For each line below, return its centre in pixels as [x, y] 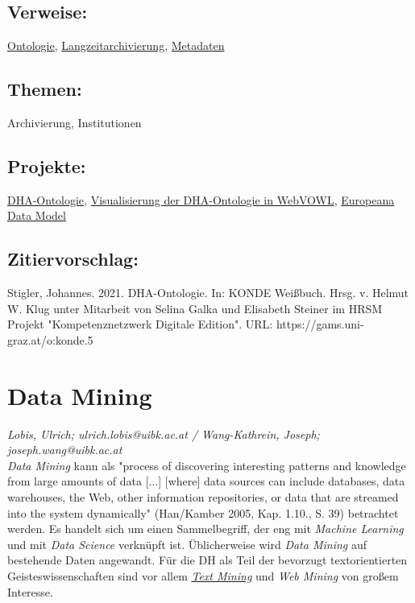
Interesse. [30, 591]
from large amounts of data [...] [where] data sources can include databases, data [206, 481]
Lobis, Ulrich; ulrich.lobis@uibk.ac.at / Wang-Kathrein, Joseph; [164, 434]
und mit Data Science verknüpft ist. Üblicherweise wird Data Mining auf [187, 544]
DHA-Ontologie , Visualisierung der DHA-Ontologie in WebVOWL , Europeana [201, 199]
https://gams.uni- [320, 324]
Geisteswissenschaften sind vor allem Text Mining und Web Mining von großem [203, 576]
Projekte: [47, 165]
